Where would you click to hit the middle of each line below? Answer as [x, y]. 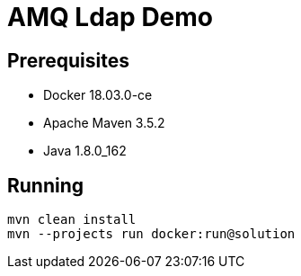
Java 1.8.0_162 [85, 151]
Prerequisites [68, 60]
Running [46, 185]
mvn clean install [72, 220]
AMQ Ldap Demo [111, 17]
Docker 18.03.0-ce [98, 95]
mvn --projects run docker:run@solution [151, 234]
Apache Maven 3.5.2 [104, 123]
